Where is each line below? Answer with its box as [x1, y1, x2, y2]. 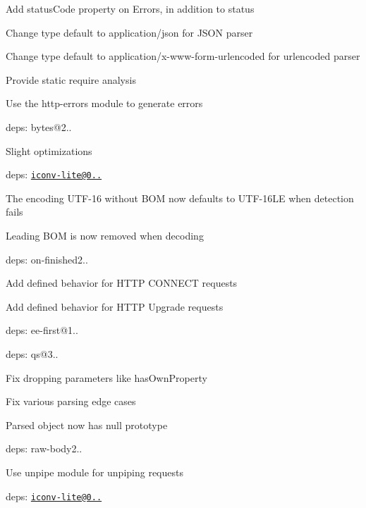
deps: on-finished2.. [6, 252, 88, 266]
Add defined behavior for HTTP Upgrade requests [6, 299, 224, 314]
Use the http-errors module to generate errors [6, 96, 203, 111]
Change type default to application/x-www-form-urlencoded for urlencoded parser [6, 49, 360, 63]
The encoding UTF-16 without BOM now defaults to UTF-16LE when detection [6, 190, 354, 205]
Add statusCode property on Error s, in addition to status [6, 1, 255, 16]
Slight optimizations [6, 143, 92, 158]
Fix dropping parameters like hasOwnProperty [6, 370, 207, 385]
